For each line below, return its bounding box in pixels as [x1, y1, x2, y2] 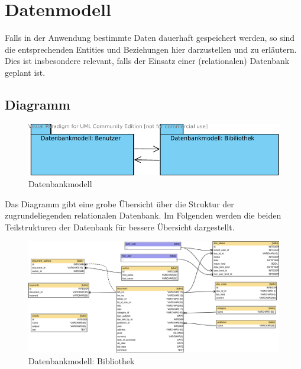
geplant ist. [5, 66, 46, 78]
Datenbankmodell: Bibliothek [28, 354, 135, 367]
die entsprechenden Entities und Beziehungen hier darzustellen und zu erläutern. [5, 43, 297, 55]
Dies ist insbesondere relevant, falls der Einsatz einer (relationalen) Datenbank [5, 54, 290, 67]
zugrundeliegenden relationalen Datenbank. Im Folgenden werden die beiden [5, 209, 281, 222]
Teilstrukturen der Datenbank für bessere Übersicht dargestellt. [5, 220, 235, 233]
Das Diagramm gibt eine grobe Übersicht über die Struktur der [5, 197, 234, 210]
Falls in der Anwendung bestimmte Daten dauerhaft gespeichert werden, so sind [5, 31, 295, 44]
